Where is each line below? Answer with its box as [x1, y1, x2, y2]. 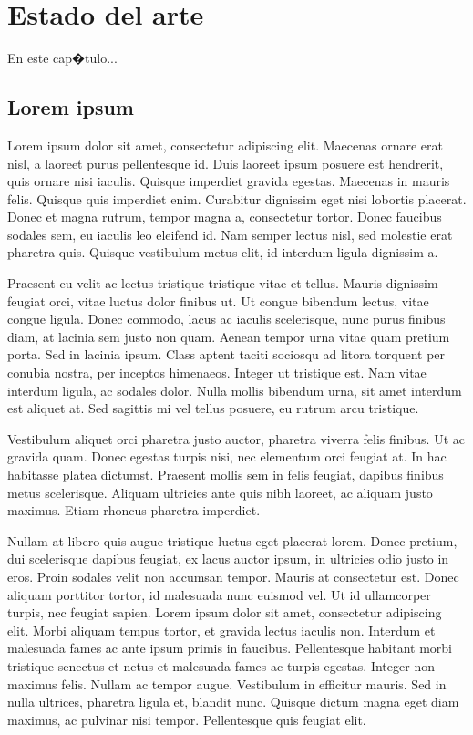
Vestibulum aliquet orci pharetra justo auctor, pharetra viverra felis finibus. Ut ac [7, 429, 465, 448]
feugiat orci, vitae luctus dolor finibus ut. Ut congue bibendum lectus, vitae [7, 291, 429, 310]
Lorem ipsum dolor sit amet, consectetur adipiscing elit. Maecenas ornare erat [7, 135, 443, 154]
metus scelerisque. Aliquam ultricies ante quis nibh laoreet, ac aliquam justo [7, 482, 433, 502]
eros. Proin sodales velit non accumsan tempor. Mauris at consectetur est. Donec [7, 566, 459, 585]
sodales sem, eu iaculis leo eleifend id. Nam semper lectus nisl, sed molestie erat [7, 224, 453, 243]
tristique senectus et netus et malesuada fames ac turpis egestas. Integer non [7, 656, 435, 675]
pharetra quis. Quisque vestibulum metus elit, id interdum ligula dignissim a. [7, 243, 438, 262]
